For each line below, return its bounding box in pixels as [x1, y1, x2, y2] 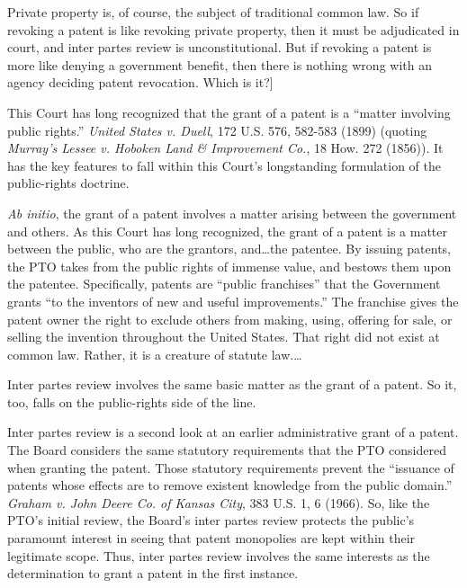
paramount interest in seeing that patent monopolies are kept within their [7, 529, 416, 548]
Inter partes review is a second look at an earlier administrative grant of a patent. [7, 423, 459, 441]
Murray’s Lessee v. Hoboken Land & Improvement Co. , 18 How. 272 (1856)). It [7, 138, 444, 157]
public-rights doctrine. [7, 174, 130, 192]
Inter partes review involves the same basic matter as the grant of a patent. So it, [7, 375, 457, 394]
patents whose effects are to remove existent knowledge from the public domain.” [7, 476, 453, 494]
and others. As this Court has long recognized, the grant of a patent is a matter [7, 221, 448, 240]
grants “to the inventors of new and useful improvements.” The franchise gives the [7, 291, 459, 310]
